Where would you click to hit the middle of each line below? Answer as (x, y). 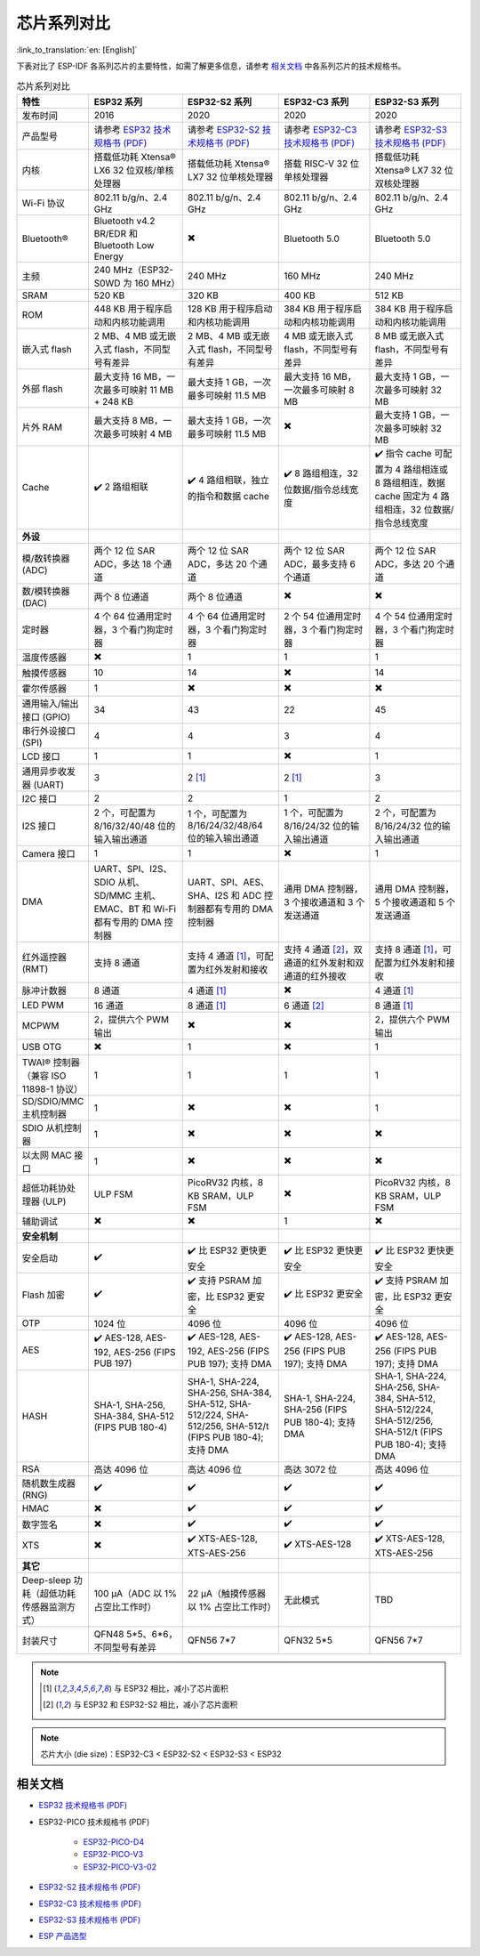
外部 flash (42, 389)
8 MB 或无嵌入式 (409, 335)
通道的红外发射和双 (324, 963)
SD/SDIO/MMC (53, 1101)
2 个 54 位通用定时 (322, 616)
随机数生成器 (48, 1483)
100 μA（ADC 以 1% (136, 1593)
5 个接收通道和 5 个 (415, 901)
